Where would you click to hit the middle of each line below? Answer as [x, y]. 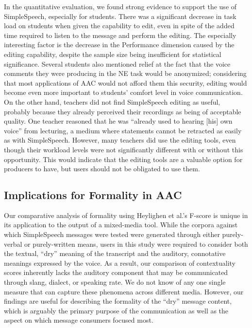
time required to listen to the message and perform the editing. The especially [120, 35]
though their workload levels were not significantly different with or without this [124, 149]
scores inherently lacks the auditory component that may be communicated [116, 272]
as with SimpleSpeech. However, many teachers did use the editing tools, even [120, 140]
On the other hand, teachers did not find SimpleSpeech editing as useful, [112, 101]
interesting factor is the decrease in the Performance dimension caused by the [119, 45]
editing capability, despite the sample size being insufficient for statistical [113, 54]
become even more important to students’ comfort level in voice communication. [123, 92]
